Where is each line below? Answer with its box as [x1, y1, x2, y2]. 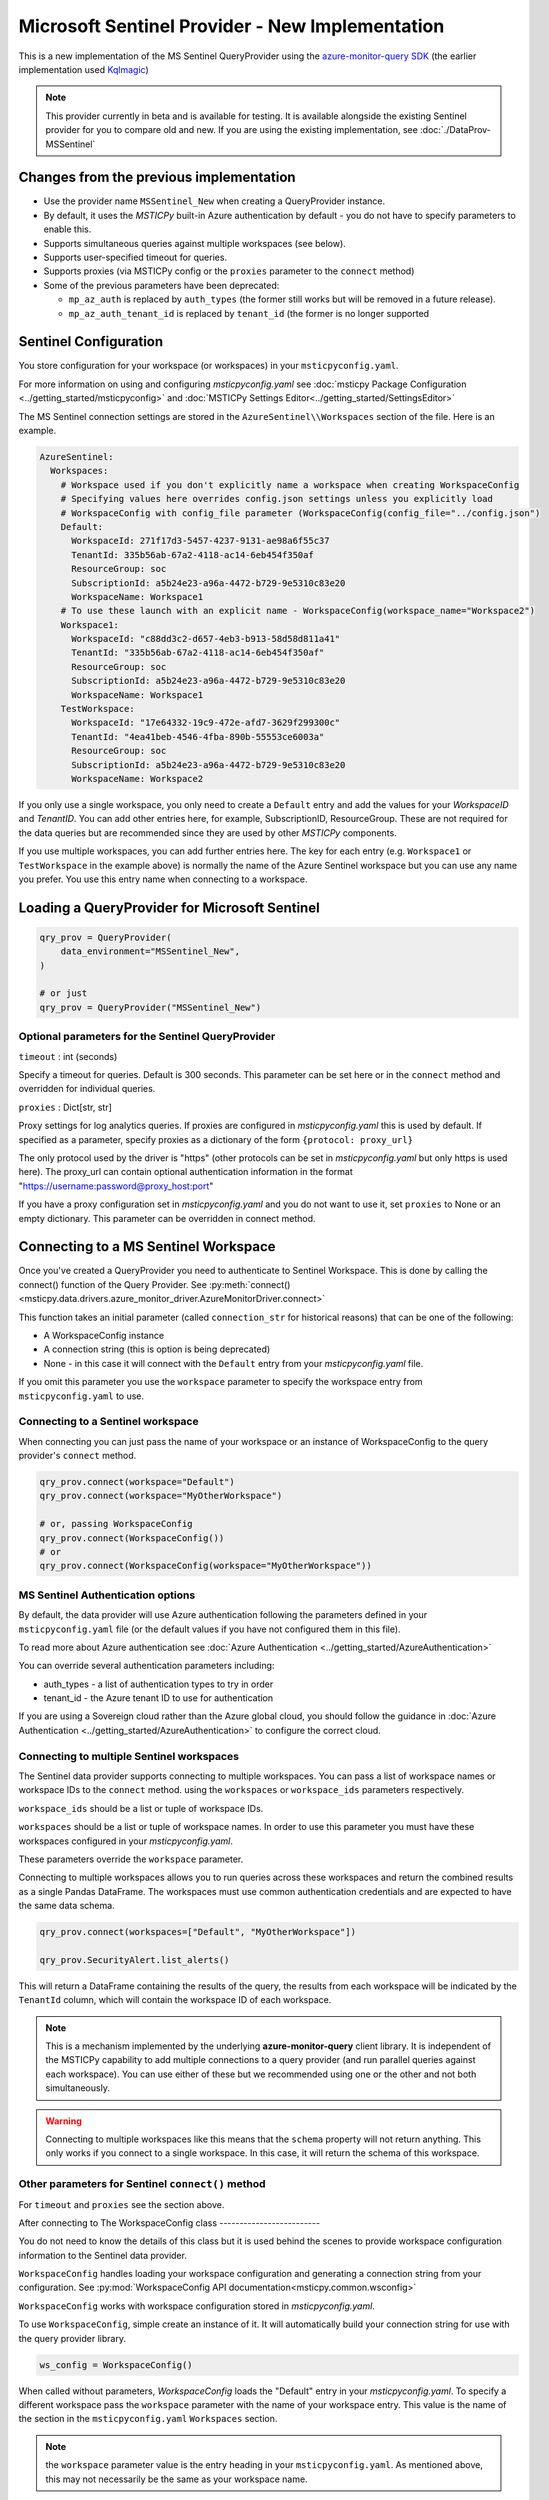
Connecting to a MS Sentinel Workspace [18, 1238, 276, 1255]
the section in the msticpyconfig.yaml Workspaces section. [18, 2413, 278, 2425]
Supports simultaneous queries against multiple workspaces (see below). [43, 237, 347, 249]
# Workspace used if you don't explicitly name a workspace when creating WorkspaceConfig [60, 479, 520, 490]
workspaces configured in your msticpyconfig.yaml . [18, 1835, 234, 1847]
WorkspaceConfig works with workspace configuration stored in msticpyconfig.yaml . [18, 2300, 375, 2312]
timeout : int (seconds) [18, 1050, 118, 1062]
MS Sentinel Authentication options [18, 1588, 196, 1602]
